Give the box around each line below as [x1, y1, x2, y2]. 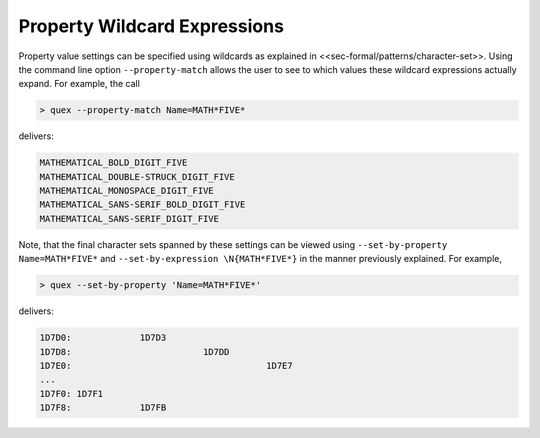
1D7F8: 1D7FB [39, 402, 167, 414]
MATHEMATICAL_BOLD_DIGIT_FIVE [39, 157, 188, 169]
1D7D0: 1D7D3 [39, 332, 167, 344]
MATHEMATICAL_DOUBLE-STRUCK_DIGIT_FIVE [39, 171, 235, 182]
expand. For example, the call [18, 78, 140, 90]
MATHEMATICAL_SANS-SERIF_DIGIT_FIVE [39, 213, 220, 224]
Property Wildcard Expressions [18, 15, 285, 37]
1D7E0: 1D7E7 [39, 360, 294, 371]
